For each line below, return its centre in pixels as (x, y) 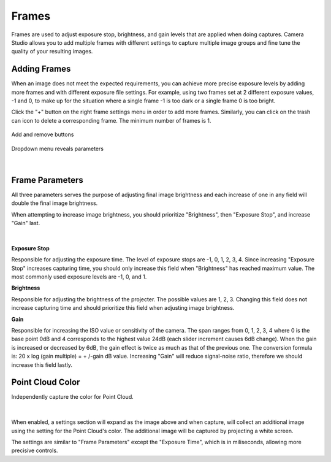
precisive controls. (35, 450)
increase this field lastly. (42, 364)
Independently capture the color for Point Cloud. (73, 397)
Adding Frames (41, 69)
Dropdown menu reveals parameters (58, 148)
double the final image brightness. (55, 203)
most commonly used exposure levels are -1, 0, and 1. (79, 277)
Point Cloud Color (46, 383)
